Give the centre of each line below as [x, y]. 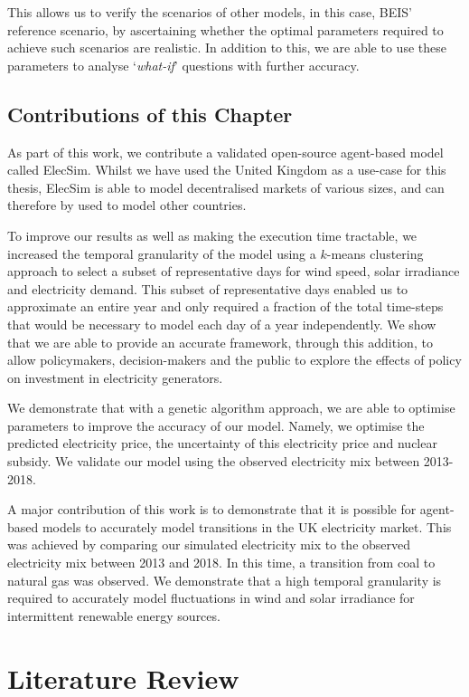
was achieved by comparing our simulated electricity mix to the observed [209, 544]
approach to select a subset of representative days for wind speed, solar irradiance [234, 271]
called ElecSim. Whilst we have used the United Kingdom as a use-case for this [227, 170]
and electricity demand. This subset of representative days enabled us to [208, 288]
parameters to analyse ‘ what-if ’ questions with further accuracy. [183, 65]
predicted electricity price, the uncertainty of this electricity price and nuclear [222, 443]
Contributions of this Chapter [150, 114]
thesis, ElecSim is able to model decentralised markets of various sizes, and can [226, 187]
